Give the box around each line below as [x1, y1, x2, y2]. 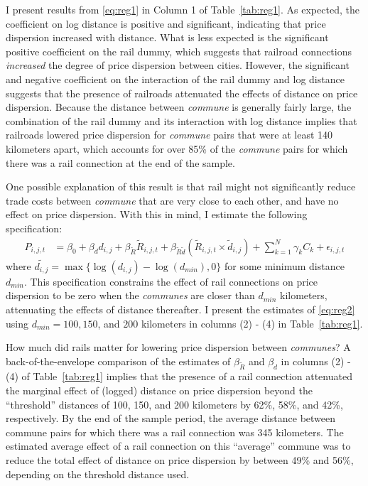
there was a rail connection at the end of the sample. [6, 155, 235, 170]
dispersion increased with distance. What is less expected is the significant [6, 30, 329, 45]
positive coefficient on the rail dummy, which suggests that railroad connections [6, 43, 352, 58]
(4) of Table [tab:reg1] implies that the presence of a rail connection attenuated [6, 369, 352, 384]
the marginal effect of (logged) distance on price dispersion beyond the [6, 383, 313, 398]
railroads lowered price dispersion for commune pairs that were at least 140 [6, 127, 333, 142]
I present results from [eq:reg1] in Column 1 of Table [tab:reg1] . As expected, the [6, 2, 359, 16]
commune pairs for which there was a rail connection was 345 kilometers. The [6, 424, 344, 439]
